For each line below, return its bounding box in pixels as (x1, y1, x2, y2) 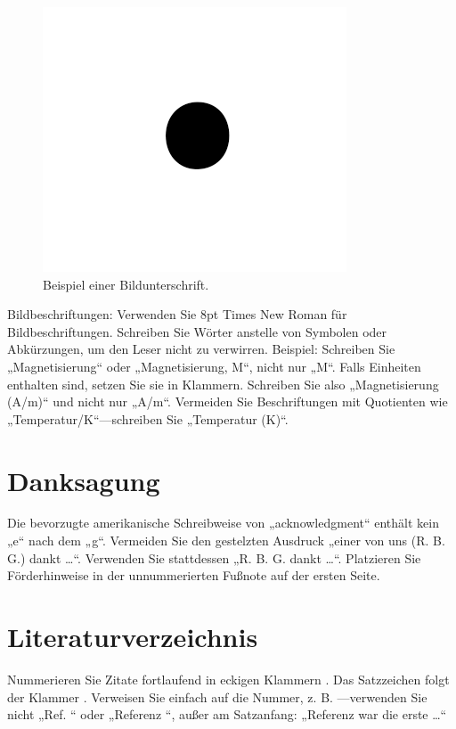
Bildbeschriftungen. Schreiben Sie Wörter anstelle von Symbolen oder (7, 322, 387, 340)
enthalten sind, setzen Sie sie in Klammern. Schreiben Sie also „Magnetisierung (7, 374, 439, 393)
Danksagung (7, 462, 160, 498)
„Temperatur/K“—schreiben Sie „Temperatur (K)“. (7, 409, 289, 428)
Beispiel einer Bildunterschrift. (43, 274, 209, 293)
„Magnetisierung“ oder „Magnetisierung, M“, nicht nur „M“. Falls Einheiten (7, 356, 421, 375)
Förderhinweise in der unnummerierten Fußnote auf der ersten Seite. (7, 566, 380, 585)
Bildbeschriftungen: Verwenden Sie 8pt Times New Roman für (7, 305, 347, 324)
